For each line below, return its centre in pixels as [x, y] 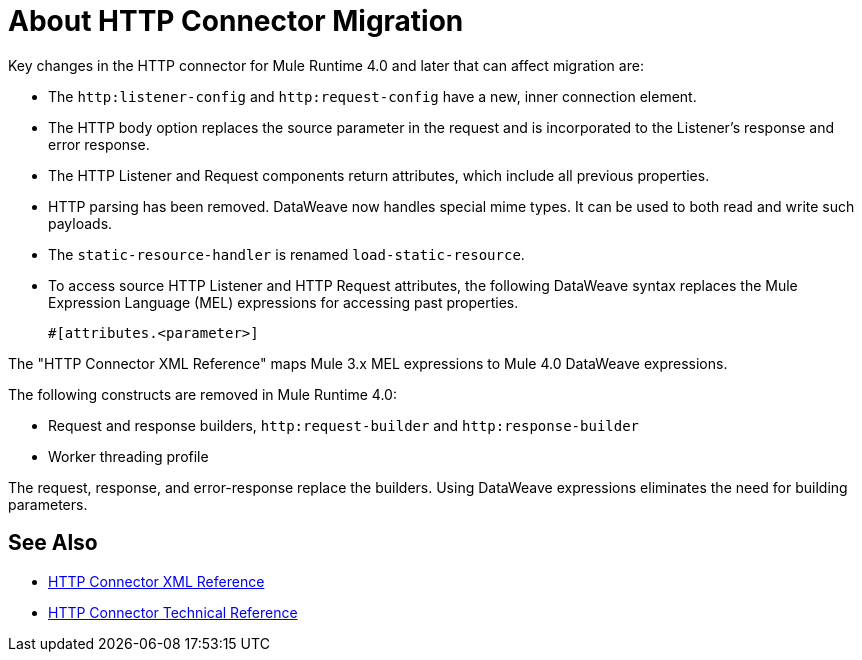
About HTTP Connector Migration [236, 21]
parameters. [48, 504]
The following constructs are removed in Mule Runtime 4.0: [202, 394]
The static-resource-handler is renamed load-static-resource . [286, 254]
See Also [53, 543]
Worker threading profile [128, 456]
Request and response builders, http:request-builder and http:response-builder [344, 425]
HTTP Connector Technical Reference [173, 612]
